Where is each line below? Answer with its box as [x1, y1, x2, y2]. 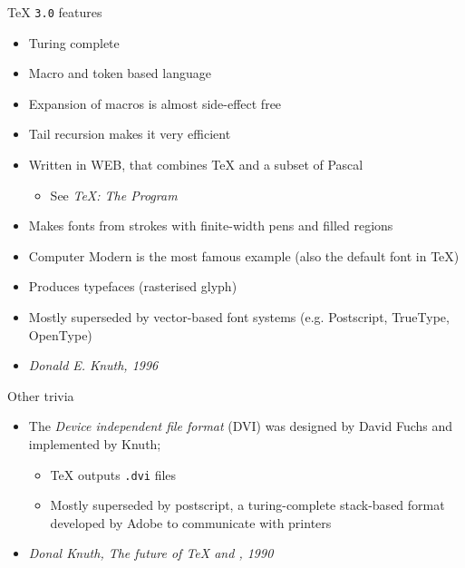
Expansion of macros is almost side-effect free [28, 93, 282, 113]
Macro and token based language [28, 64, 211, 83]
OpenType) [28, 325, 92, 344]
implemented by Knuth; [28, 434, 161, 453]
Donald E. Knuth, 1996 [28, 356, 159, 375]
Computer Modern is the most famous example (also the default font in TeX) [28, 246, 460, 265]
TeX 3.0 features [7, 3, 102, 21]
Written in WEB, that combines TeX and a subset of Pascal [28, 155, 363, 174]
